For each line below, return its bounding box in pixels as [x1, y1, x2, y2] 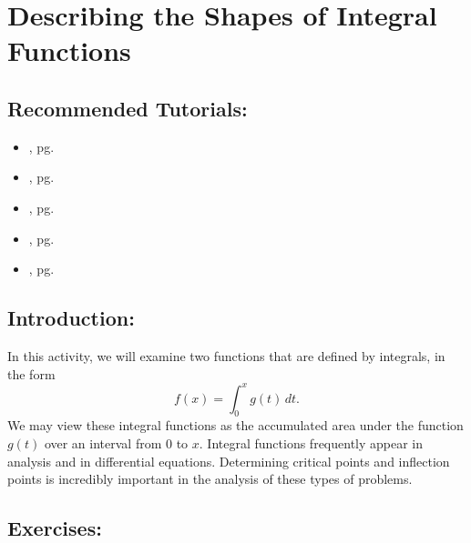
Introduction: [7, 304, 135, 332]
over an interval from [44, 434, 162, 453]
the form [7, 364, 56, 383]
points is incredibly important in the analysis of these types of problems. [7, 469, 413, 488]
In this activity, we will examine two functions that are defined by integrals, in [7, 346, 445, 365]
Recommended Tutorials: [7, 94, 248, 122]
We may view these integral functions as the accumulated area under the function [7, 416, 464, 435]
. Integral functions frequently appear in [199, 434, 424, 453]
